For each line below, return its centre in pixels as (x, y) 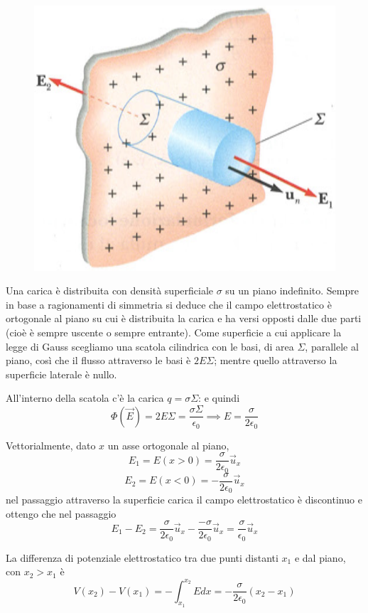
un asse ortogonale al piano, (168, 445)
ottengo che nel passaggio (61, 513)
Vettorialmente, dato (51, 445)
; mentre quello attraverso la (276, 360)
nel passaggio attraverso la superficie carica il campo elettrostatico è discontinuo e (184, 500)
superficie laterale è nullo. (61, 374)
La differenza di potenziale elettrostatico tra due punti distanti (142, 557)
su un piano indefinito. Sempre (292, 290)
